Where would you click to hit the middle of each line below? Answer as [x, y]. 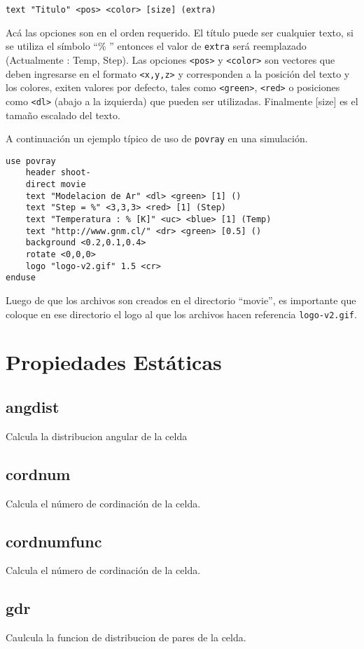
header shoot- [58, 173]
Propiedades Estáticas [114, 362]
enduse [21, 278]
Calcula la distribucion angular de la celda [97, 436]
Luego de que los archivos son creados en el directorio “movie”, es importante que [181, 300]
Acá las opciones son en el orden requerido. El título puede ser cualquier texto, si [180, 32]
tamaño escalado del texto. [63, 115]
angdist [33, 407]
